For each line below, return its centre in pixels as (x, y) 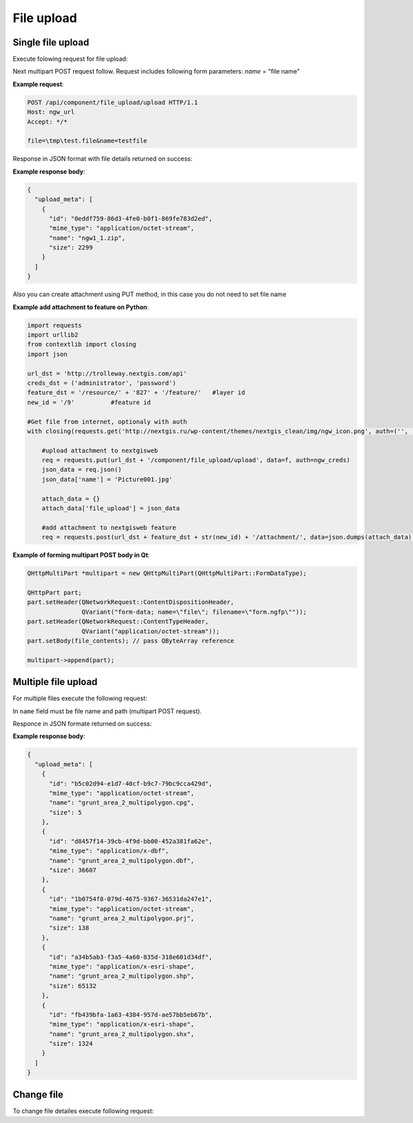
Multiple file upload (55, 682)
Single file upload (51, 42)
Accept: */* (47, 122)
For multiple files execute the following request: (80, 698)
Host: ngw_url (51, 112)
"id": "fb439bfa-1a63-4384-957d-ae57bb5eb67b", (131, 1015)
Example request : (39, 84)
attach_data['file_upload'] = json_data (111, 508)
